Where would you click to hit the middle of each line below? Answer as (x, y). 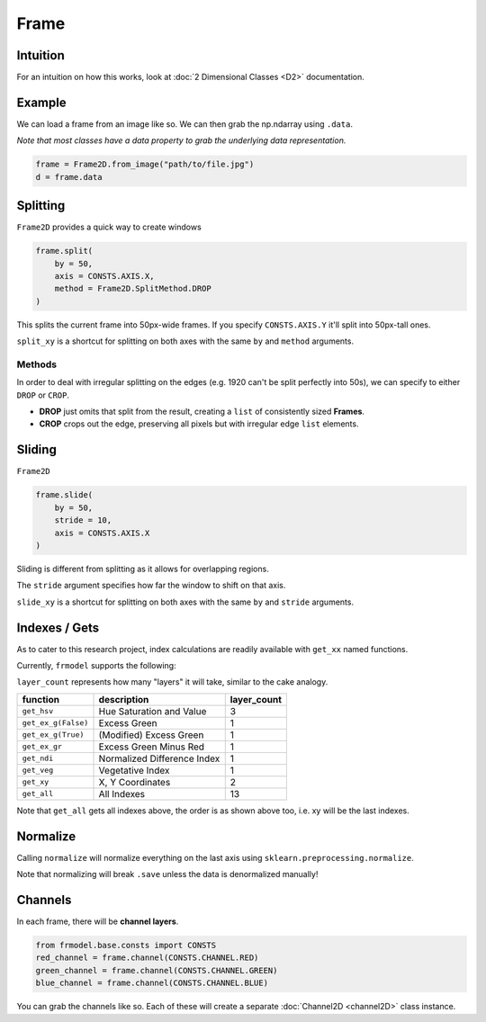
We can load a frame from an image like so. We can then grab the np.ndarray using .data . (184, 124)
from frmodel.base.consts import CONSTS (126, 945)
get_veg (38, 771)
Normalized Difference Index (159, 758)
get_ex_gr (42, 747)
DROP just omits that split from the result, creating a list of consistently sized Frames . (202, 412)
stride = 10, (83, 520)
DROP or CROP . (43, 395)
